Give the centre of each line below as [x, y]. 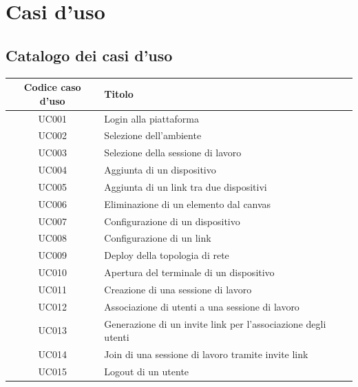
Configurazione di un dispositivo [172, 221]
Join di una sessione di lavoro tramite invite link [206, 354]
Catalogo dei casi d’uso [89, 55]
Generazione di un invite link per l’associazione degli [215, 323]
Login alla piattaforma [151, 118]
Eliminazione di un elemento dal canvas [188, 203]
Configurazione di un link [158, 238]
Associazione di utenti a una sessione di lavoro [202, 306]
